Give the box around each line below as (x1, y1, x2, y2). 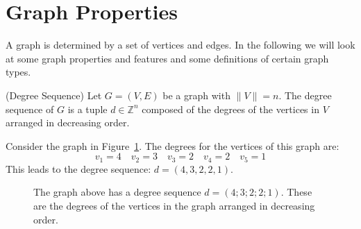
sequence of (6, 101, 54, 116)
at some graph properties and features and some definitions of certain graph (6, 51, 329, 65)
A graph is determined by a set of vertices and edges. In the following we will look (6, 37, 355, 52)
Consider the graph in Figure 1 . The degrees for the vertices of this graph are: (6, 138, 339, 153)
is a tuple (67, 101, 108, 116)
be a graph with (162, 87, 230, 102)
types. (6, 65, 31, 79)
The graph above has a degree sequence (33, 185, 201, 199)
